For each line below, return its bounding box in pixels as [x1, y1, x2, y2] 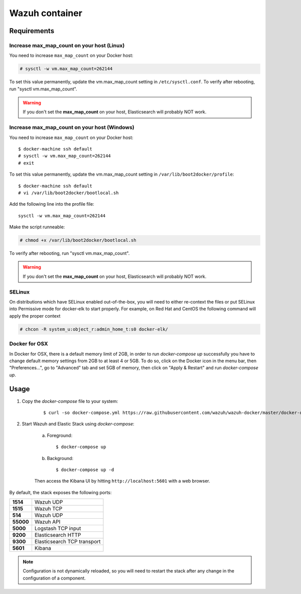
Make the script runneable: [9, 224, 65, 230]
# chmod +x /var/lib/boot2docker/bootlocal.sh [20, 237, 136, 243]
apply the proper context [9, 313, 61, 319]
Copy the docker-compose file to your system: [22, 398, 118, 404]
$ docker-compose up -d [56, 467, 114, 473]
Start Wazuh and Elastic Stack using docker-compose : [22, 421, 134, 427]
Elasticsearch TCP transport [34, 538, 101, 545]
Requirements [9, 27, 55, 35]
